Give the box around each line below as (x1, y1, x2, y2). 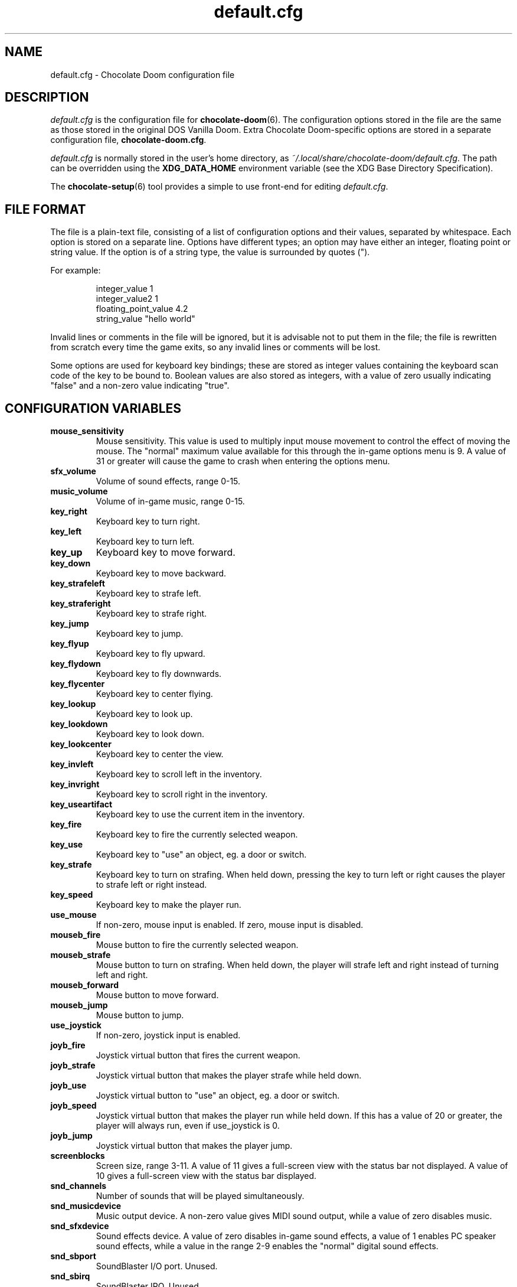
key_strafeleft (50, 578, 105, 589)
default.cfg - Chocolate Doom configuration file (50, 69, 235, 80)
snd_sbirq (50, 1271, 90, 1282)
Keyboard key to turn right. (96, 516, 200, 527)
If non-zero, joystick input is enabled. (96, 1030, 241, 1041)
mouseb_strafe (50, 950, 111, 960)
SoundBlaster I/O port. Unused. (96, 1261, 218, 1272)
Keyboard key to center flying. (96, 689, 213, 699)
